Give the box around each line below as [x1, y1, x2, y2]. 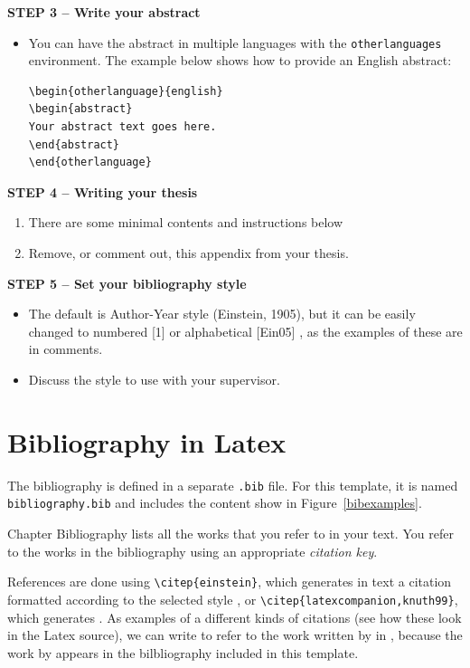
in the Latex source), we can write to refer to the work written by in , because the [7, 625, 463, 644]
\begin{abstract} [28, 102, 133, 116]
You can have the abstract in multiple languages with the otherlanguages [28, 33, 442, 52]
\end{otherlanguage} [28, 156, 152, 169]
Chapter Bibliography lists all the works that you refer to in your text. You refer [7, 524, 454, 542]
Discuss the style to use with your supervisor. [28, 369, 280, 388]
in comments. [28, 339, 103, 358]
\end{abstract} [28, 138, 120, 151]
